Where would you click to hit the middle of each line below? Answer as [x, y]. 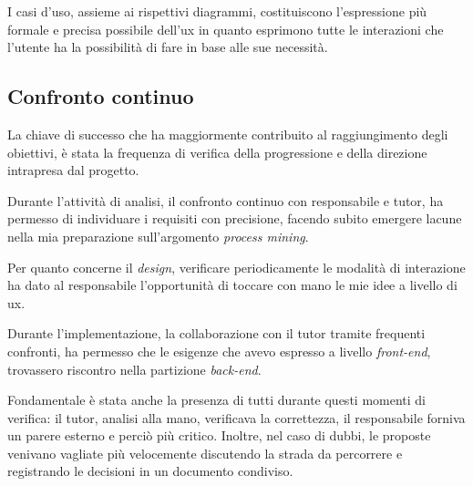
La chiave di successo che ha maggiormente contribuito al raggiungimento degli [228, 134]
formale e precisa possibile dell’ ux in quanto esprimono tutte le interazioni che [226, 29]
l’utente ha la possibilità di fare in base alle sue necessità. [168, 47]
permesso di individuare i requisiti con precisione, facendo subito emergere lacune [235, 218]
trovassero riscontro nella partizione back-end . [134, 369]
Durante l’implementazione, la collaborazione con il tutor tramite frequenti [216, 333]
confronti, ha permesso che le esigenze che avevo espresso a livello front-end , [219, 351]
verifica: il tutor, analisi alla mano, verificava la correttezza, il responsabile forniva [236, 417]
